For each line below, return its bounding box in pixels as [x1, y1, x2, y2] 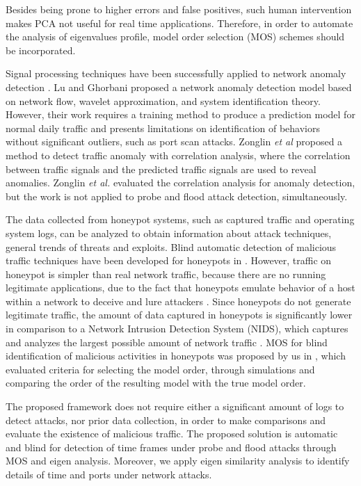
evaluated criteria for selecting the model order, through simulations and [6, 362, 315, 376]
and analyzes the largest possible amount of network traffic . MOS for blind [6, 334, 328, 349]
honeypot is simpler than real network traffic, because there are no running [6, 266, 326, 281]
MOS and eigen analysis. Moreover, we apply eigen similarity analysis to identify [6, 453, 350, 468]
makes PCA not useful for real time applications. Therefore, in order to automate [6, 15, 353, 30]
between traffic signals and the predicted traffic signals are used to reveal [6, 161, 316, 176]
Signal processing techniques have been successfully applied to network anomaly [6, 66, 346, 81]
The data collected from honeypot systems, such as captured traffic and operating [6, 212, 355, 227]
